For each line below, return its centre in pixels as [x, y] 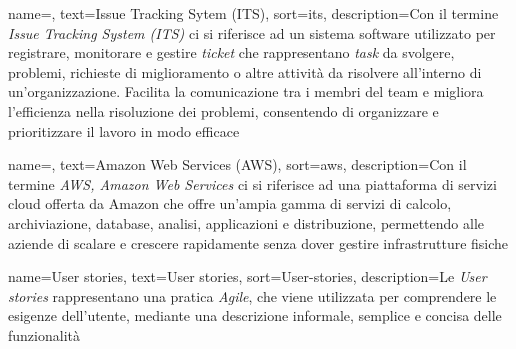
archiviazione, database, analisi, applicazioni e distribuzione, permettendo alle [246, 222]
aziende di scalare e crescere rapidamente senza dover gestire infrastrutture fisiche [258, 242]
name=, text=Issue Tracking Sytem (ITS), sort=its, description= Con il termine [253, 13]
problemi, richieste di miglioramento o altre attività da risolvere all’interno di [245, 71]
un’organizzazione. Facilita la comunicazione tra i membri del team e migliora [246, 91]
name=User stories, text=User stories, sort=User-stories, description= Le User [247, 276]
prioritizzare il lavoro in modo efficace [124, 130]
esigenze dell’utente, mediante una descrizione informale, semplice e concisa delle [255, 315]
